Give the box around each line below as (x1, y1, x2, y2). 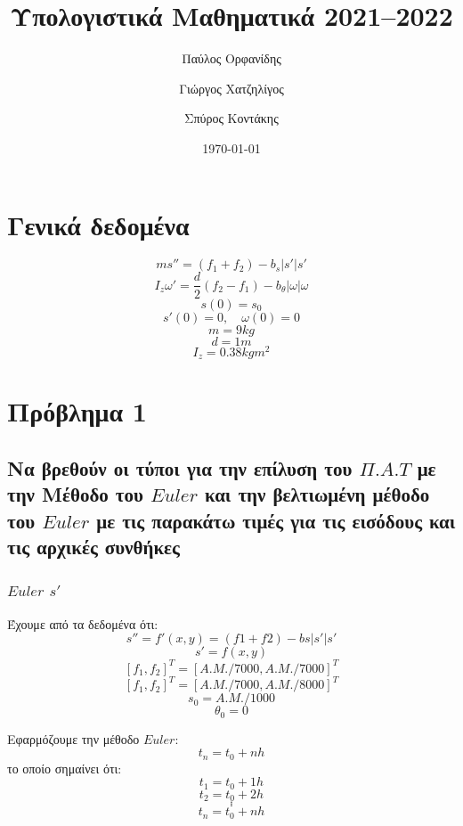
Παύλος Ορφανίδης (182, 49, 281, 68)
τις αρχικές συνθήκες (7, 532, 180, 560)
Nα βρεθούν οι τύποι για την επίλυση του (7, 454, 353, 481)
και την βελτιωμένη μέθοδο (205, 480, 430, 508)
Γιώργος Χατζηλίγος (179, 78, 284, 97)
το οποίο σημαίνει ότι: (7, 758, 122, 777)
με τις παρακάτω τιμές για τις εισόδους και (96, 506, 456, 534)
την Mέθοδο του (7, 480, 143, 508)
